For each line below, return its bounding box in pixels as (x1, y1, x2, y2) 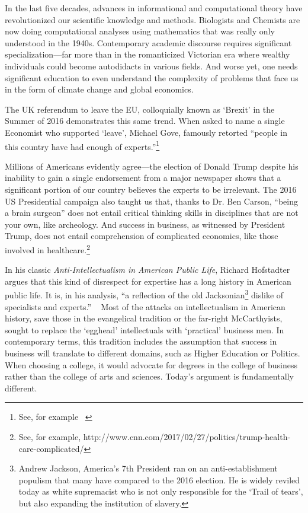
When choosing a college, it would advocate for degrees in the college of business (5, 358, 297, 371)
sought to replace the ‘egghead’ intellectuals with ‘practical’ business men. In (5, 323, 284, 336)
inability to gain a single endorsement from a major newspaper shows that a (5, 171, 281, 184)
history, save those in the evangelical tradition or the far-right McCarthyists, (5, 312, 283, 324)
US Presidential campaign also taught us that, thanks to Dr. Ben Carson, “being (5, 195, 298, 207)
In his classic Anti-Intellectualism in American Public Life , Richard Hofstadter (5, 263, 290, 276)
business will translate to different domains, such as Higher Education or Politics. (5, 347, 300, 359)
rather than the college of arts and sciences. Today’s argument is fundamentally (5, 370, 294, 383)
